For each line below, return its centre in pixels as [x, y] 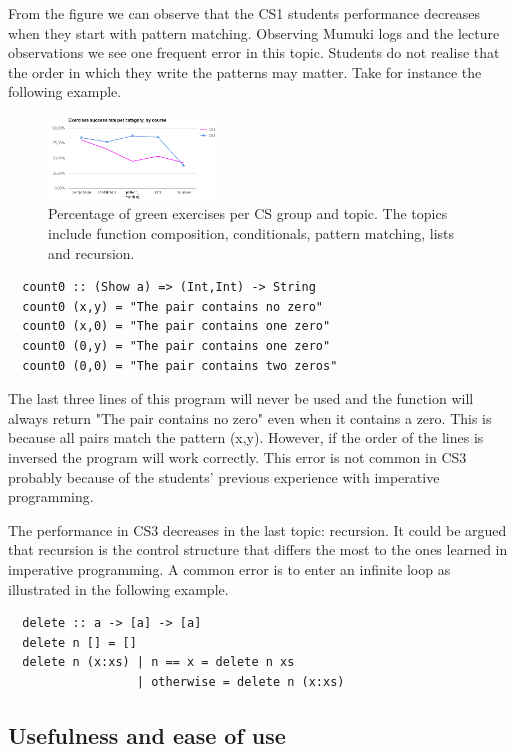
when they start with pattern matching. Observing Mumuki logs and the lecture [254, 32]
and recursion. [91, 252]
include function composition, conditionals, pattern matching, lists [251, 233]
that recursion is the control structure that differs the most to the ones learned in [258, 549]
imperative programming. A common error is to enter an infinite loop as [229, 568]
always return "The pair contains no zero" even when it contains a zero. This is [250, 417]
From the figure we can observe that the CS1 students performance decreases [244, 13]
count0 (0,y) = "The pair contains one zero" [176, 345]
